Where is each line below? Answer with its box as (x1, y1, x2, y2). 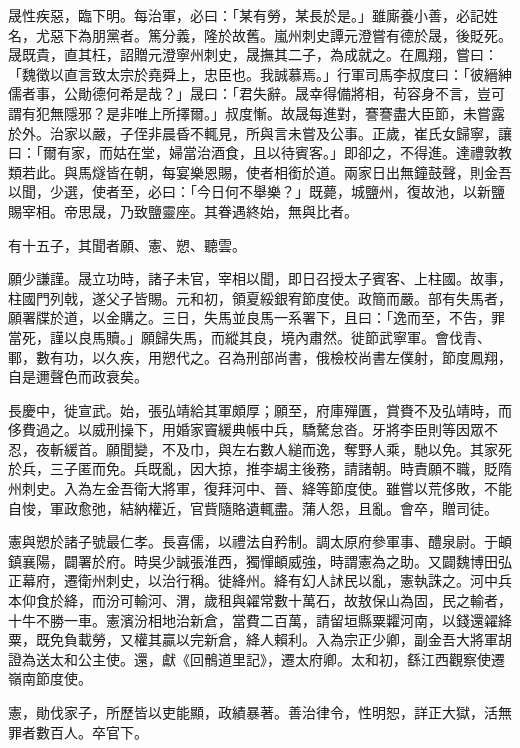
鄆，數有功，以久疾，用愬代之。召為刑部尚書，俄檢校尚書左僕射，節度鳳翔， (8, 346, 512, 367)
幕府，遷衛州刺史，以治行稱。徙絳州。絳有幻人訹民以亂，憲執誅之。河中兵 (21, 570, 512, 591)
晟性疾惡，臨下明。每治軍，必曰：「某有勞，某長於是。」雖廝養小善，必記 (8, 5, 484, 25)
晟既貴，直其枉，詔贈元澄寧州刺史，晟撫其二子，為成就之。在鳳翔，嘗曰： (8, 44, 498, 65)
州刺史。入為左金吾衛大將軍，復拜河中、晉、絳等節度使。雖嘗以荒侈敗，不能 (8, 478, 512, 499)
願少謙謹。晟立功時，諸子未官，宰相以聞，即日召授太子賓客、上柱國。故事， (8, 268, 512, 289)
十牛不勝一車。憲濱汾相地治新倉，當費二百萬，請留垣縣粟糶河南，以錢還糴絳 (8, 609, 512, 630)
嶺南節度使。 (8, 668, 92, 689)
